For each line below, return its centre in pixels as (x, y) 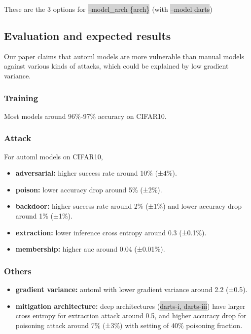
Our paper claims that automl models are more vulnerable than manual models (124, 56)
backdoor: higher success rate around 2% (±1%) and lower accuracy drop (129, 206)
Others (18, 271)
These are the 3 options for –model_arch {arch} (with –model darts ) (108, 9)
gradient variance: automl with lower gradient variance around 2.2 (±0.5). (131, 289)
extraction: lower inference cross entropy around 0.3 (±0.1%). (111, 232)
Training (21, 97)
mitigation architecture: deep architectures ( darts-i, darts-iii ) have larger (130, 306)
